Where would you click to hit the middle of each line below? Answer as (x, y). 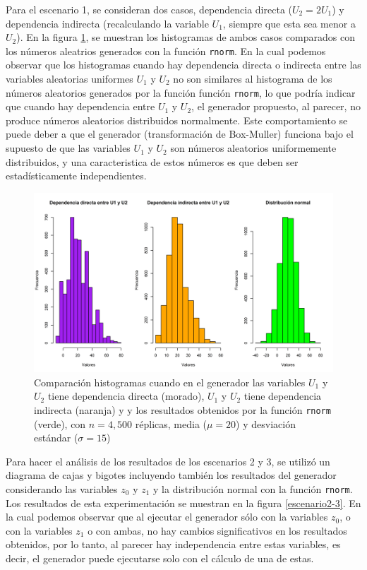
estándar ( (56, 438)
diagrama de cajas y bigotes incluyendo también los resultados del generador (171, 475)
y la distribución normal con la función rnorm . (253, 488)
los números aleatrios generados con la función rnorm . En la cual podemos (166, 51)
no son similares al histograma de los (253, 79)
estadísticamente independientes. (76, 176)
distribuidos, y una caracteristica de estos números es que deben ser (152, 161)
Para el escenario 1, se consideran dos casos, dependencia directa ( (149, 9)
